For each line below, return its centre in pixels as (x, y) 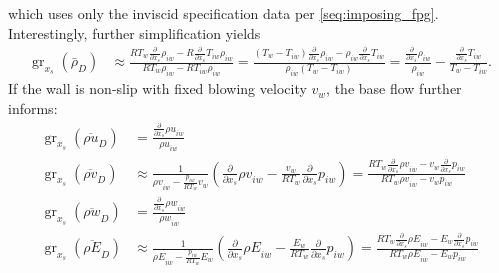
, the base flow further (394, 88)
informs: (33, 108)
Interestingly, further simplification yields (134, 32)
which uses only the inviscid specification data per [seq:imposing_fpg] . (223, 13)
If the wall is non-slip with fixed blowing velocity (157, 88)
